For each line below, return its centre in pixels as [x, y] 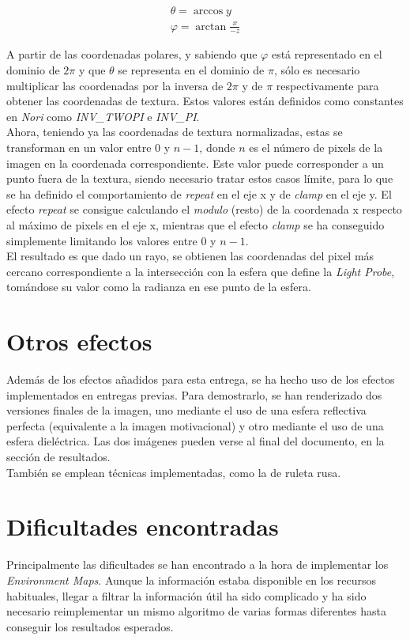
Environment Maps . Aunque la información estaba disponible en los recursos [192, 579]
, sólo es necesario [317, 70]
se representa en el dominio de [191, 70]
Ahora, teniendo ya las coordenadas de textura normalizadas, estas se [175, 132]
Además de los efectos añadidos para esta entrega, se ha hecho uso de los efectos [201, 379]
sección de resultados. [58, 456]
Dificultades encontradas [143, 526]
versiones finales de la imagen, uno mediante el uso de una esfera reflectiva [186, 410]
